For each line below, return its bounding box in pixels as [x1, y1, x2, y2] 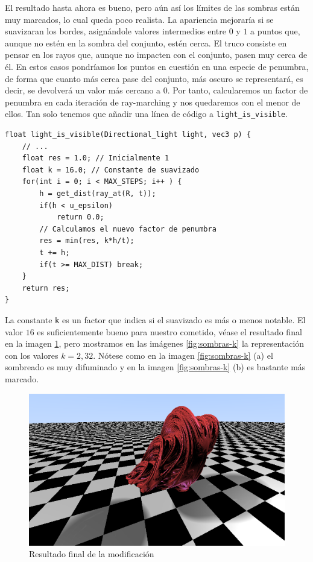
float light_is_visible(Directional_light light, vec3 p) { [5, 130, 251, 139]
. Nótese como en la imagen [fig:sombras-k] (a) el [93, 349, 273, 361]
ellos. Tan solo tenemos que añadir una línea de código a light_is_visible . [5, 107, 288, 120]
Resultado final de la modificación [29, 548, 154, 560]
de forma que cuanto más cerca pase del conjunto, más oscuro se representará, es [5, 72, 303, 84]
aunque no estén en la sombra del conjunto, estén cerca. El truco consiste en [5, 36, 287, 49]
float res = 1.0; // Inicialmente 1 [22, 154, 169, 163]
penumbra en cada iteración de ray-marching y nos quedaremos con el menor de [5, 95, 300, 108]
